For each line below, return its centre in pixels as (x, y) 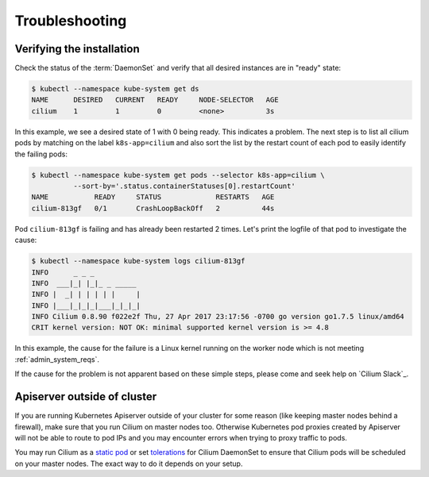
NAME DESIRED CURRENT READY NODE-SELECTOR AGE (155, 100)
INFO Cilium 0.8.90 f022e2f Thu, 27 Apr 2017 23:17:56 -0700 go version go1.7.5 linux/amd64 (218, 317)
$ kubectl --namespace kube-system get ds (115, 89)
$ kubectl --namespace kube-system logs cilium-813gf (138, 261)
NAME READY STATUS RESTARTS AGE (153, 197)
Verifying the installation (77, 49)
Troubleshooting (71, 21)
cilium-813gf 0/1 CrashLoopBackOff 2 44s (153, 208)
